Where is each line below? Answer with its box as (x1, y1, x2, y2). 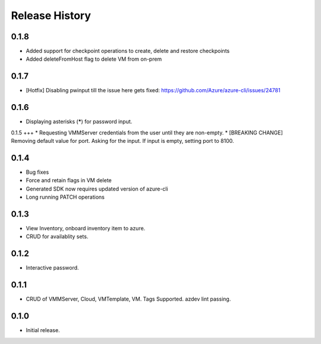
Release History (11, 9, 92, 22)
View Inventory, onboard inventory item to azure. (26, 225, 146, 232)
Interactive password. (26, 264, 80, 271)
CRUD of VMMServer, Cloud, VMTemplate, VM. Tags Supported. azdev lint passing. (26, 295, 231, 303)
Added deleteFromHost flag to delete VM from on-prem (26, 55, 162, 62)
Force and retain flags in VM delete (26, 177, 112, 184)
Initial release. (26, 327, 60, 334)
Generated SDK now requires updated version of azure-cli (26, 185, 169, 192)
